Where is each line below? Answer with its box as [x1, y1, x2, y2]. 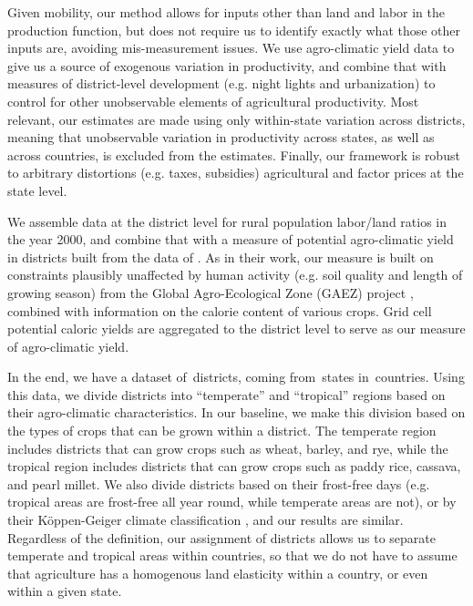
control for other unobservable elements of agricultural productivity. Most [7, 91, 419, 110]
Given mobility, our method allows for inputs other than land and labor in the [7, 3, 445, 21]
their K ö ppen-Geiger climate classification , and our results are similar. [7, 510, 404, 529]
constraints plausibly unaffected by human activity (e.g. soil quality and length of [7, 265, 463, 284]
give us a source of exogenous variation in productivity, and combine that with [7, 56, 447, 75]
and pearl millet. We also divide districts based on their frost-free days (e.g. [7, 474, 430, 493]
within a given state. [7, 581, 122, 601]
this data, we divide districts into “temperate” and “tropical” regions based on [7, 385, 446, 404]
